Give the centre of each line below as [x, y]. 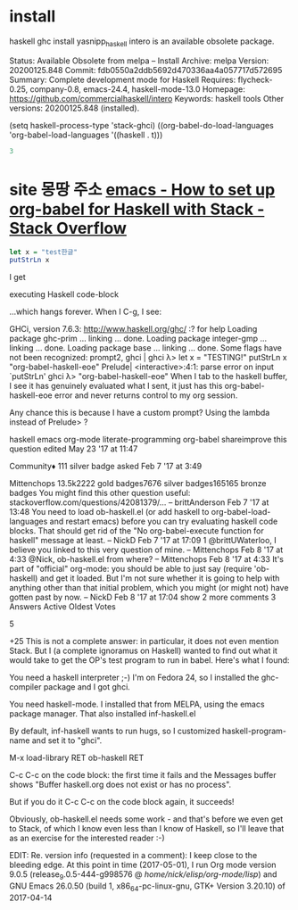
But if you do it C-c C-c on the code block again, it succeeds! [122, 802]
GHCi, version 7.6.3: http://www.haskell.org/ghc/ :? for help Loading [133, 329]
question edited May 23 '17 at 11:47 [74, 449]
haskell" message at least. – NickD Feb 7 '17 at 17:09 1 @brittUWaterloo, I [143, 541]
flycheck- [255, 79]
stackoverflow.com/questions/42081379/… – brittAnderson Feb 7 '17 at [139, 502]
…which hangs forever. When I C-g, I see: [86, 312]
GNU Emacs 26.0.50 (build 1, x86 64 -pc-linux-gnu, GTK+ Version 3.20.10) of [147, 887]
